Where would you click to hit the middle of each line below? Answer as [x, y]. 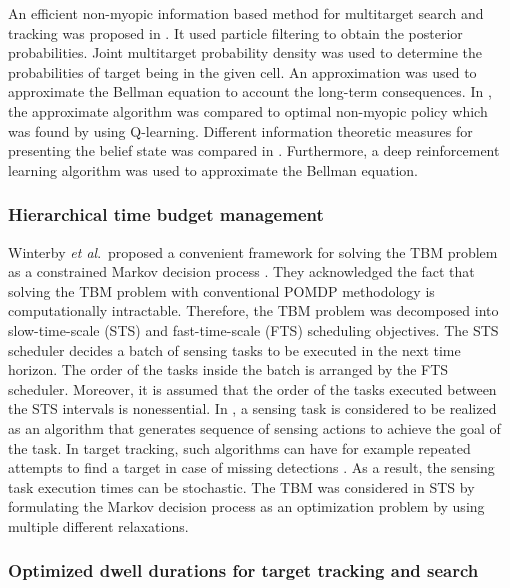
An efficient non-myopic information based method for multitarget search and [246, 13]
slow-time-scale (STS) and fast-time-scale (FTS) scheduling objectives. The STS [253, 329]
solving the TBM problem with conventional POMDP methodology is [221, 290]
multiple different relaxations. [98, 525]
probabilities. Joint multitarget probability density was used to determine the [245, 52]
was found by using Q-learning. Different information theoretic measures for [240, 130]
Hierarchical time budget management [166, 214]
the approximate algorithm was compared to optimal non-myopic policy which [248, 110]
